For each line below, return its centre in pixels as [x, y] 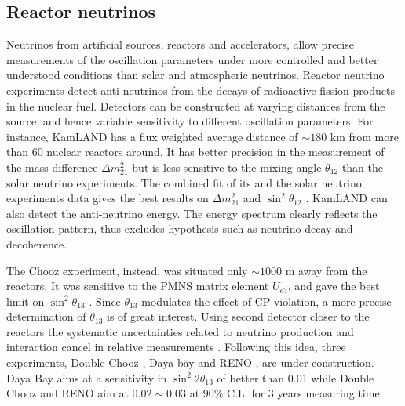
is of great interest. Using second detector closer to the [238, 316]
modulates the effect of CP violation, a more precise [266, 301]
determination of [46, 316]
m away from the [326, 270]
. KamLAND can [347, 198]
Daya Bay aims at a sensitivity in [87, 377]
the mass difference [52, 167]
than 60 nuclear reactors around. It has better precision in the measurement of [195, 152]
